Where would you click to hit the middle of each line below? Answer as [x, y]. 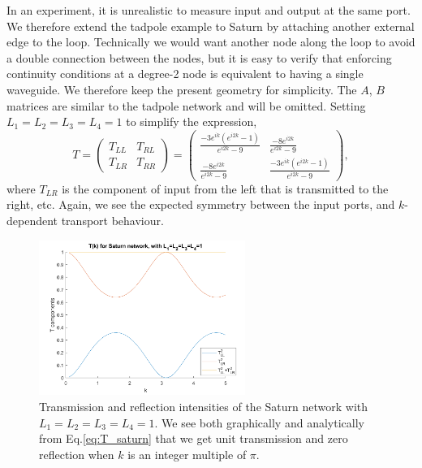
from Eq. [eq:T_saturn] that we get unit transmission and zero [194, 438]
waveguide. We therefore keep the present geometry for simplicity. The [182, 89]
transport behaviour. [112, 220]
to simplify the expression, [192, 121]
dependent [32, 220]
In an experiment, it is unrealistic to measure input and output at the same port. [209, 10]
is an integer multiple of [187, 454]
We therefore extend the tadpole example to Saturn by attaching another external [211, 26]
